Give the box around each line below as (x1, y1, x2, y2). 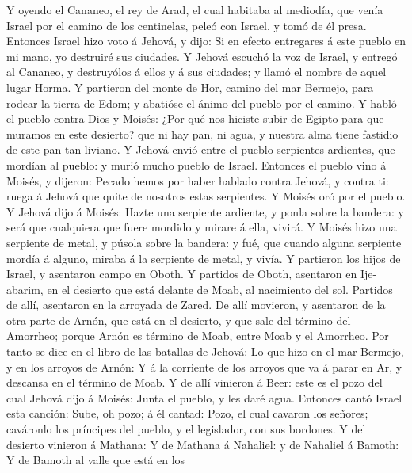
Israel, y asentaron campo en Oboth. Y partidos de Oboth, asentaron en (6, 265, 357, 282)
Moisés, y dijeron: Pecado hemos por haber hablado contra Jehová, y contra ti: (6, 172, 389, 189)
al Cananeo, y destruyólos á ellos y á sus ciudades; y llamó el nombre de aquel (6, 63, 387, 80)
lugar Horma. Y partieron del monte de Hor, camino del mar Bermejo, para (6, 78, 374, 95)
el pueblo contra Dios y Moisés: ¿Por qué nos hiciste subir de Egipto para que (6, 110, 384, 127)
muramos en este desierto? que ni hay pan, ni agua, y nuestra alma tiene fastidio (6, 125, 399, 142)
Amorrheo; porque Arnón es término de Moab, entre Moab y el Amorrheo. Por (6, 327, 389, 344)
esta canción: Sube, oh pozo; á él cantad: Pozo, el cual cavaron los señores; (6, 405, 368, 422)
